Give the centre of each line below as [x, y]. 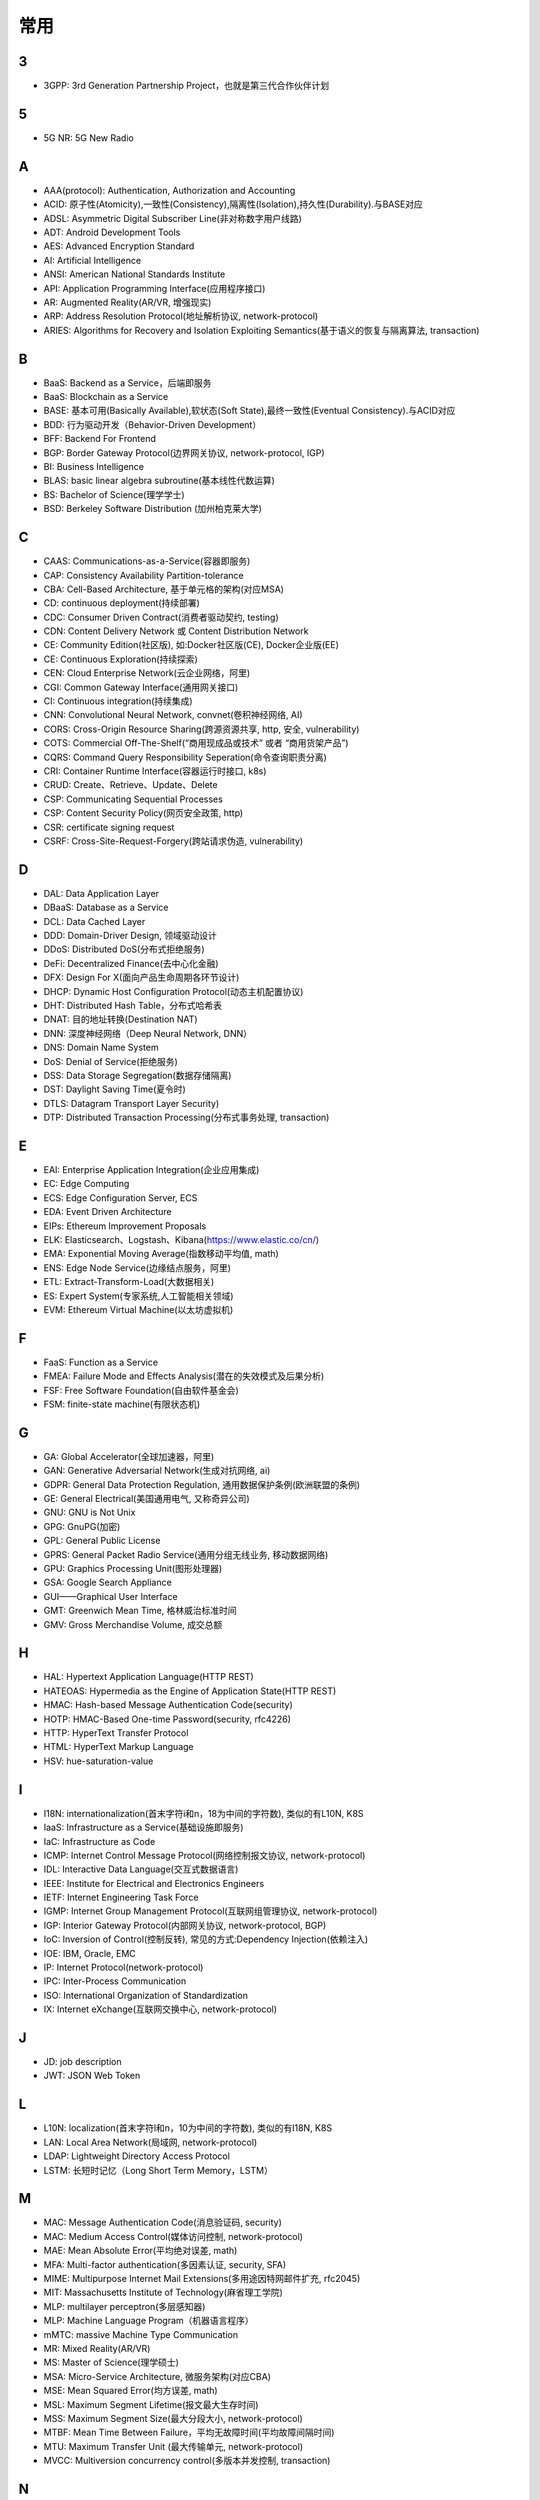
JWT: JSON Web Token [92, 2076]
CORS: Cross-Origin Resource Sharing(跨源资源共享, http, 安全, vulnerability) [201, 729]
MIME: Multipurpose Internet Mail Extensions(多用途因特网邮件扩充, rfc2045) [202, 2279]
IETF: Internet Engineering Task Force [121, 1897]
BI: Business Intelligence [94, 467]
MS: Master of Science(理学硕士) [111, 2362]
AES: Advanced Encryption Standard [119, 246]
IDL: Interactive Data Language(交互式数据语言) [141, 1869]
